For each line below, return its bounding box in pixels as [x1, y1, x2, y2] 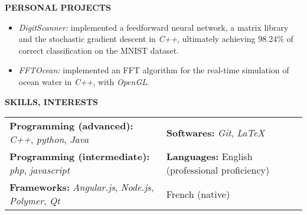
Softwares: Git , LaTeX [166, 125, 265, 139]
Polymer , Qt [9, 194, 60, 208]
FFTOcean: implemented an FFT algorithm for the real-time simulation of [18, 64, 289, 76]
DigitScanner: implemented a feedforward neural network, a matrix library [18, 21, 289, 33]
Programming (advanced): [9, 119, 133, 133]
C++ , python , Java [9, 132, 89, 146]
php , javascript [9, 163, 70, 177]
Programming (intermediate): [9, 149, 150, 164]
